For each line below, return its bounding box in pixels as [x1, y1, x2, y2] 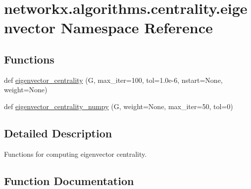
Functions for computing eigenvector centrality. [4, 148, 147, 159]
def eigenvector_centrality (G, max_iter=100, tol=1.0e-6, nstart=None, [4, 74, 223, 85]
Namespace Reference [60, 17, 213, 38]
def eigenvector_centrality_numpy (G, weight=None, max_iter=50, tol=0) [4, 101, 233, 111]
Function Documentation [4, 173, 134, 188]
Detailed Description [4, 125, 112, 140]
